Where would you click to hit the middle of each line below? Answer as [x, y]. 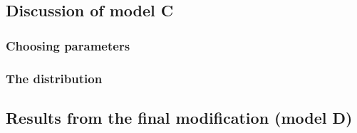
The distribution [54, 78]
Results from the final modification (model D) [179, 117]
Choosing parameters [68, 45]
